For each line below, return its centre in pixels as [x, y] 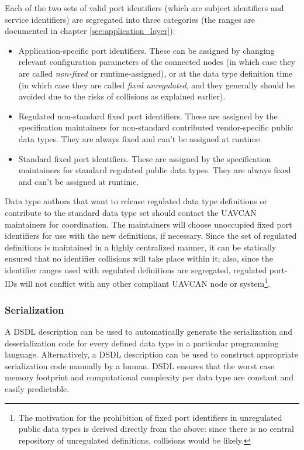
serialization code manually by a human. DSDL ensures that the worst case [140, 365]
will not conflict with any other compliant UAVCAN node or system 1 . [145, 283]
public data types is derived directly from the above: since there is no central [156, 429]
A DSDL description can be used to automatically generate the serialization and [149, 331]
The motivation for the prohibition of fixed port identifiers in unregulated [150, 417]
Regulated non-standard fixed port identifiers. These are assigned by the [148, 116]
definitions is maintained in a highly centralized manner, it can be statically [141, 247]
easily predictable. [37, 388]
